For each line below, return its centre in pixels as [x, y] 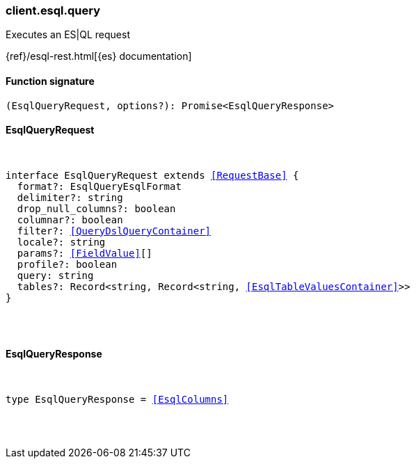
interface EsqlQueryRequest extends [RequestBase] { [152, 175]
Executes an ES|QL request [68, 35]
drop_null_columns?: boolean [96, 208]
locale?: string [61, 242]
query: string [55, 275]
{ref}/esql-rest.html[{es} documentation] [99, 56]
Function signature [50, 81]
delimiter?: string [70, 197]
